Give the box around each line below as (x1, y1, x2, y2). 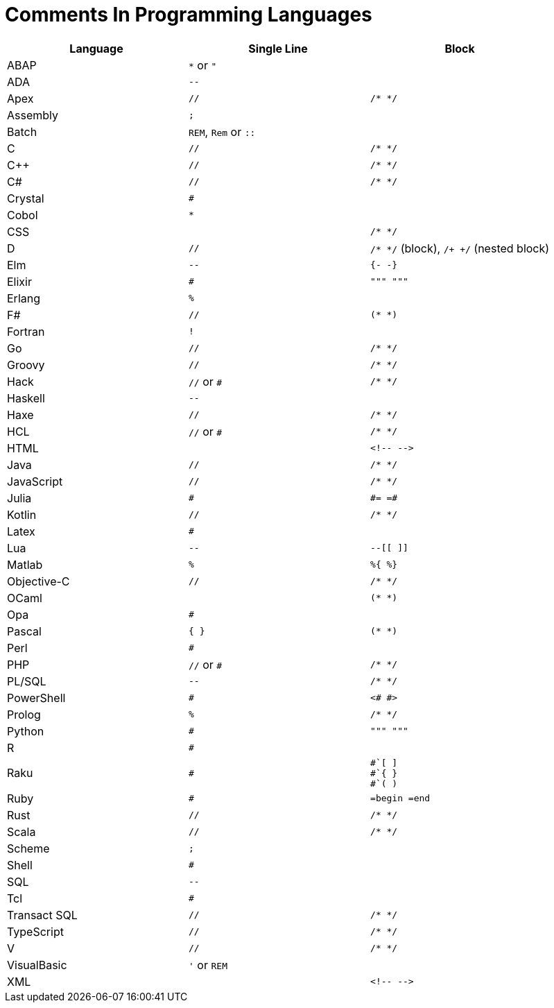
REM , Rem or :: (189, 124, 256, 139)
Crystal (7, 191, 44, 205)
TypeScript (7, 924, 64, 939)
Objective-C (7, 574, 70, 588)
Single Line (248, 41, 308, 55)
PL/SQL (7, 674, 46, 688)
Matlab (7, 557, 43, 572)
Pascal (7, 624, 42, 638)
